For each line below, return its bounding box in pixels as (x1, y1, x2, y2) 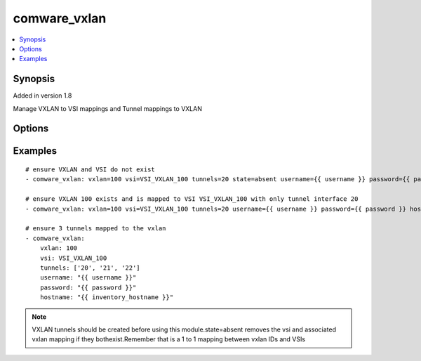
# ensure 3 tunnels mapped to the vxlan (25, 225, 166, 232)
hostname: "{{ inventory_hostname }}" (39, 294, 174, 301)
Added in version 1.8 (13, 91, 72, 100)
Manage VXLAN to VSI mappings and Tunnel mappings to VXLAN (13, 104, 203, 112)
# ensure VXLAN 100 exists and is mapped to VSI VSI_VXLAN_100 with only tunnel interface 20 (25, 195, 359, 203)
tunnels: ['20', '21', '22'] (39, 263, 140, 272)
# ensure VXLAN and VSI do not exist (25, 166, 156, 173)
